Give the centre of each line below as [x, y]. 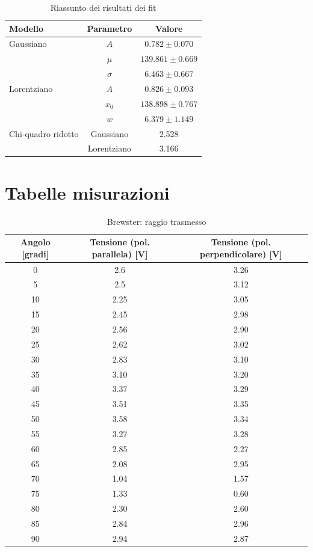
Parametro [110, 28]
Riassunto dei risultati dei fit [103, 7]
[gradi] [36, 253]
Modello [26, 28]
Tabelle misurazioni [87, 192]
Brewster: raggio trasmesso [156, 221]
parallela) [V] [120, 253]
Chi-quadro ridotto [44, 133]
